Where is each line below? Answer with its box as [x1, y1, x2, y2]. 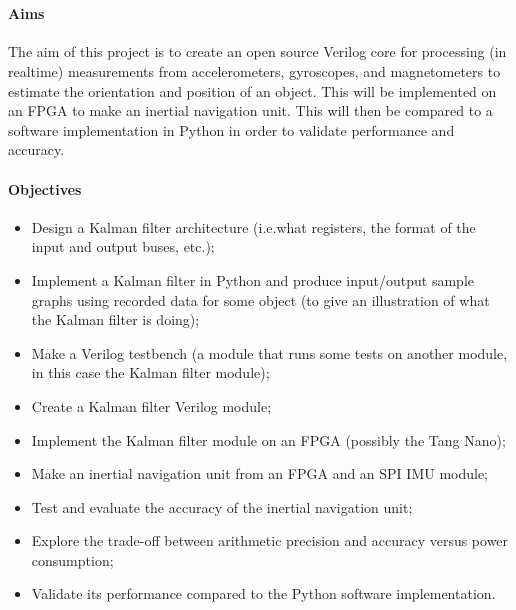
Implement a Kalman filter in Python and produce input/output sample [31, 269, 474, 290]
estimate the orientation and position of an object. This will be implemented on [8, 80, 497, 101]
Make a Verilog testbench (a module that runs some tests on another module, [31, 342, 508, 363]
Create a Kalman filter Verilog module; [31, 395, 272, 416]
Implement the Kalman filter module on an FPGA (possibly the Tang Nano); [31, 429, 506, 450]
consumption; [31, 549, 114, 570]
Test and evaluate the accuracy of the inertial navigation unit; [31, 496, 413, 517]
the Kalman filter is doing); [31, 309, 200, 330]
